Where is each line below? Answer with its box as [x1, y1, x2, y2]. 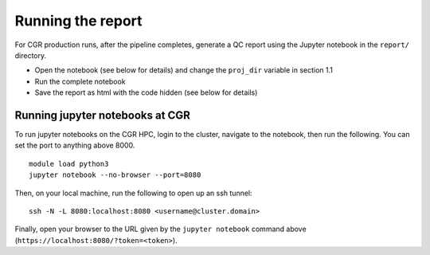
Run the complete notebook [34, 76, 127, 86]
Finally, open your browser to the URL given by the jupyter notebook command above [14, 224, 307, 234]
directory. [14, 50, 47, 60]
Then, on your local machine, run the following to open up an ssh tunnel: [14, 188, 252, 198]
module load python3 [29, 159, 109, 168]
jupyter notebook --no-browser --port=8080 [29, 171, 201, 179]
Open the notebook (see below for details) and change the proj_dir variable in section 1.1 [34, 65, 334, 75]
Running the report [14, 12, 143, 29]
